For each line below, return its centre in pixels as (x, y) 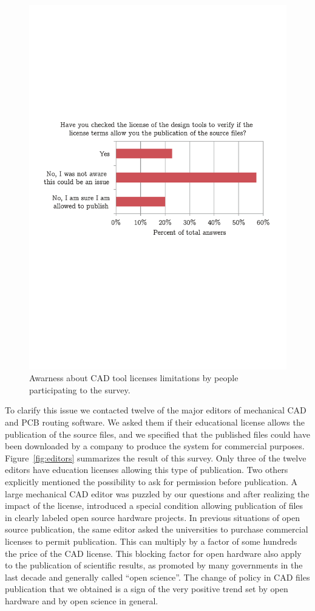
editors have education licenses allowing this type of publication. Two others (147, 470)
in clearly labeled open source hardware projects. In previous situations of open (152, 517)
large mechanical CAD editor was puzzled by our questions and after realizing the (157, 493)
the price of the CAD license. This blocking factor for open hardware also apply (153, 553)
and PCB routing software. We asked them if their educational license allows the (155, 422)
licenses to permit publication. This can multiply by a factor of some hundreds (151, 541)
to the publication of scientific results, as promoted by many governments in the (154, 565)
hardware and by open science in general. (82, 600)
